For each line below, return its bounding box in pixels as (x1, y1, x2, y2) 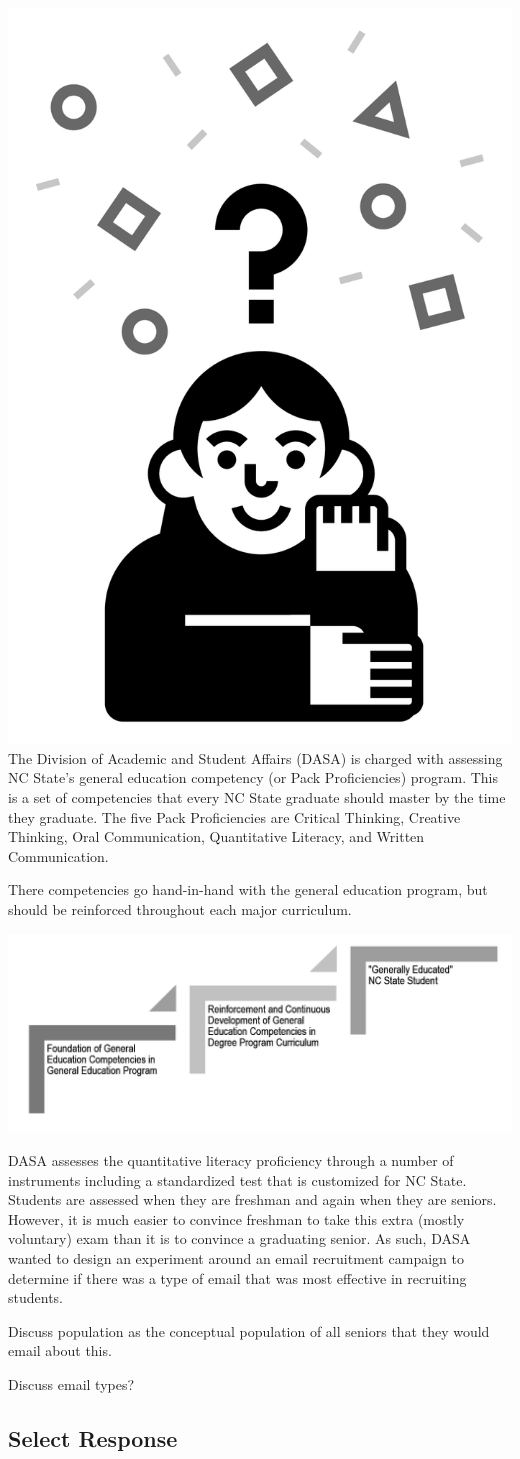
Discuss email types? (8, 1373, 135, 1394)
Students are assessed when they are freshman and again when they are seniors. (8, 1189, 497, 1210)
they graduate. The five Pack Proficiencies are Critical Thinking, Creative (8, 806, 461, 827)
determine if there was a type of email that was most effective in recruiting (8, 1267, 467, 1288)
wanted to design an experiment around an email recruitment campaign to (8, 1247, 465, 1268)
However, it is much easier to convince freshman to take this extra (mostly (8, 1208, 465, 1229)
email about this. (8, 1340, 112, 1361)
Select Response (8, 1422, 178, 1453)
